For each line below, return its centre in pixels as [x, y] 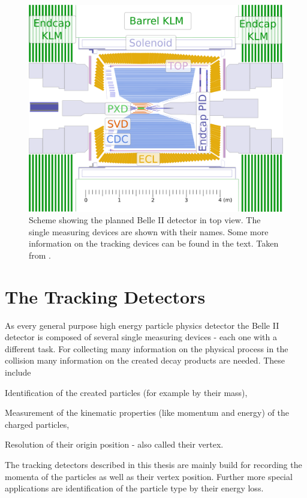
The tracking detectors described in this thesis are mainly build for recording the [153, 464]
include [18, 372]
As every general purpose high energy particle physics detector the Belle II [142, 325]
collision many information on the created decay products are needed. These [145, 360]
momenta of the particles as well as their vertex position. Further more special [149, 476]
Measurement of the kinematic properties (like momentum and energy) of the [147, 412]
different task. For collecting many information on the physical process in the [147, 348]
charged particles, [37, 424]
